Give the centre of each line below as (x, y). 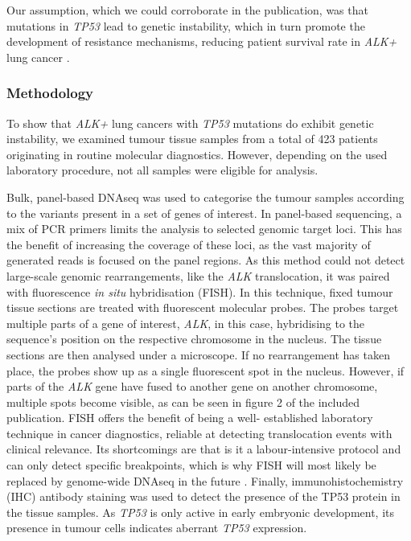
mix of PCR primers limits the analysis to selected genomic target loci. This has (204, 229)
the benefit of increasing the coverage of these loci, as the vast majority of (189, 244)
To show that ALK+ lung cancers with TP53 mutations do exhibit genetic (190, 123)
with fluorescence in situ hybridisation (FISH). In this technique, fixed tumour (200, 291)
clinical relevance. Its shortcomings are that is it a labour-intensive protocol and (204, 449)
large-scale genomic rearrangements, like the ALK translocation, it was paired (198, 275)
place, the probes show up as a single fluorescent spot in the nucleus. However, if (205, 370)
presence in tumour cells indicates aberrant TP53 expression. (157, 528)
